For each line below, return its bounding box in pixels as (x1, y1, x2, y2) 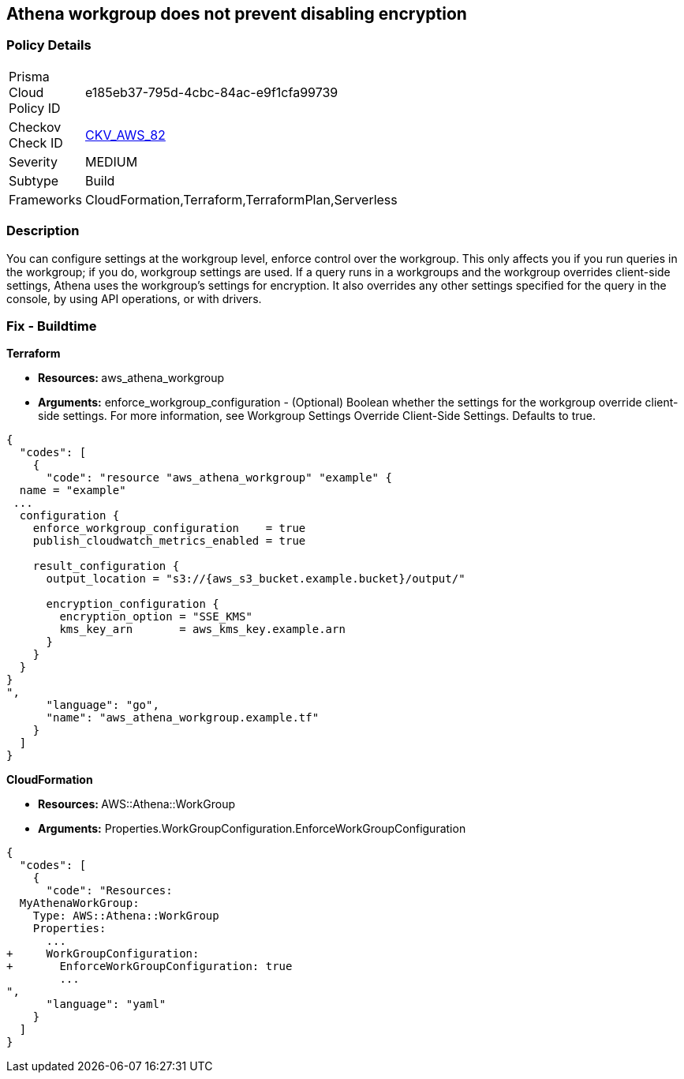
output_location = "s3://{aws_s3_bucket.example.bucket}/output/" (46, 572, 465, 586)
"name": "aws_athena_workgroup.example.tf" (46, 711, 320, 725)
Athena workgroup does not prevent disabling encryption (6, 4, 467, 24)
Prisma (9, 68, 50, 84)
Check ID (9, 134, 63, 151)
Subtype (9, 172, 59, 189)
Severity (9, 153, 58, 170)
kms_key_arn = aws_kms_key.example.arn (59, 623, 346, 636)
